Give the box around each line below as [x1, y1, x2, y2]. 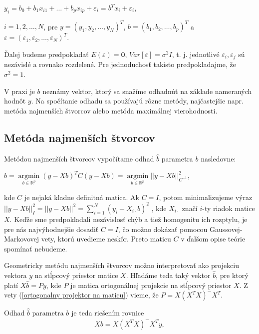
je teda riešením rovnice [71, 307, 144, 318]
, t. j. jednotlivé [172, 48, 220, 59]
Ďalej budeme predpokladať [4, 48, 89, 59]
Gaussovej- [209, 223, 243, 234]
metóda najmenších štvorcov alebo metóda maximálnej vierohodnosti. [4, 105, 218, 115]
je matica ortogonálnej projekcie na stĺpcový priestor [70, 279, 232, 290]
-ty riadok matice [202, 202, 255, 213]
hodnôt [4, 95, 26, 106]
